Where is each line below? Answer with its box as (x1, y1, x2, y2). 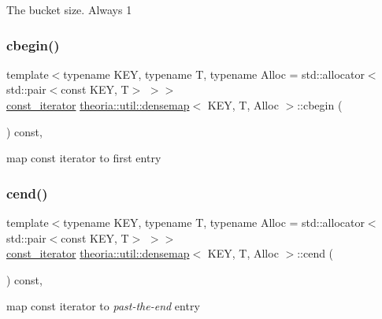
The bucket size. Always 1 (6, 2, 132, 17)
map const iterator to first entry (6, 150, 161, 166)
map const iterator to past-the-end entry (6, 298, 200, 314)
